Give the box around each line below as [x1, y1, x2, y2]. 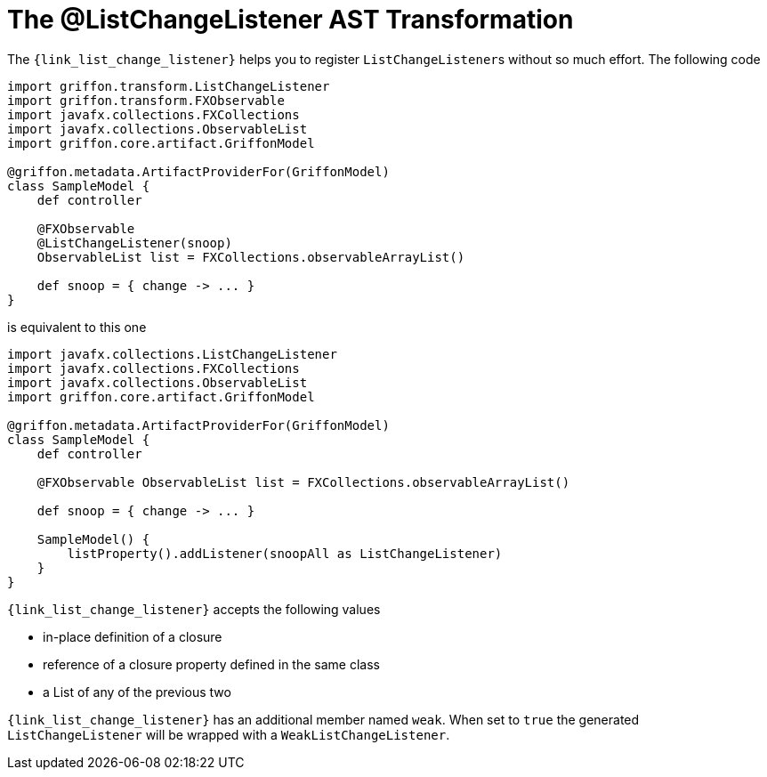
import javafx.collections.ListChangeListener [7, 346, 337, 361]
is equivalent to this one [7, 319, 147, 335]
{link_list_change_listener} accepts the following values [7, 601, 381, 617]
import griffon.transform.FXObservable [7, 93, 285, 108]
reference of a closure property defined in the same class [43, 656, 380, 672]
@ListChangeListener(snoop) [36, 235, 232, 250]
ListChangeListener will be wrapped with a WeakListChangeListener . [7, 726, 450, 742]
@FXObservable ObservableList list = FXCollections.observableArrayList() [36, 474, 570, 490]
